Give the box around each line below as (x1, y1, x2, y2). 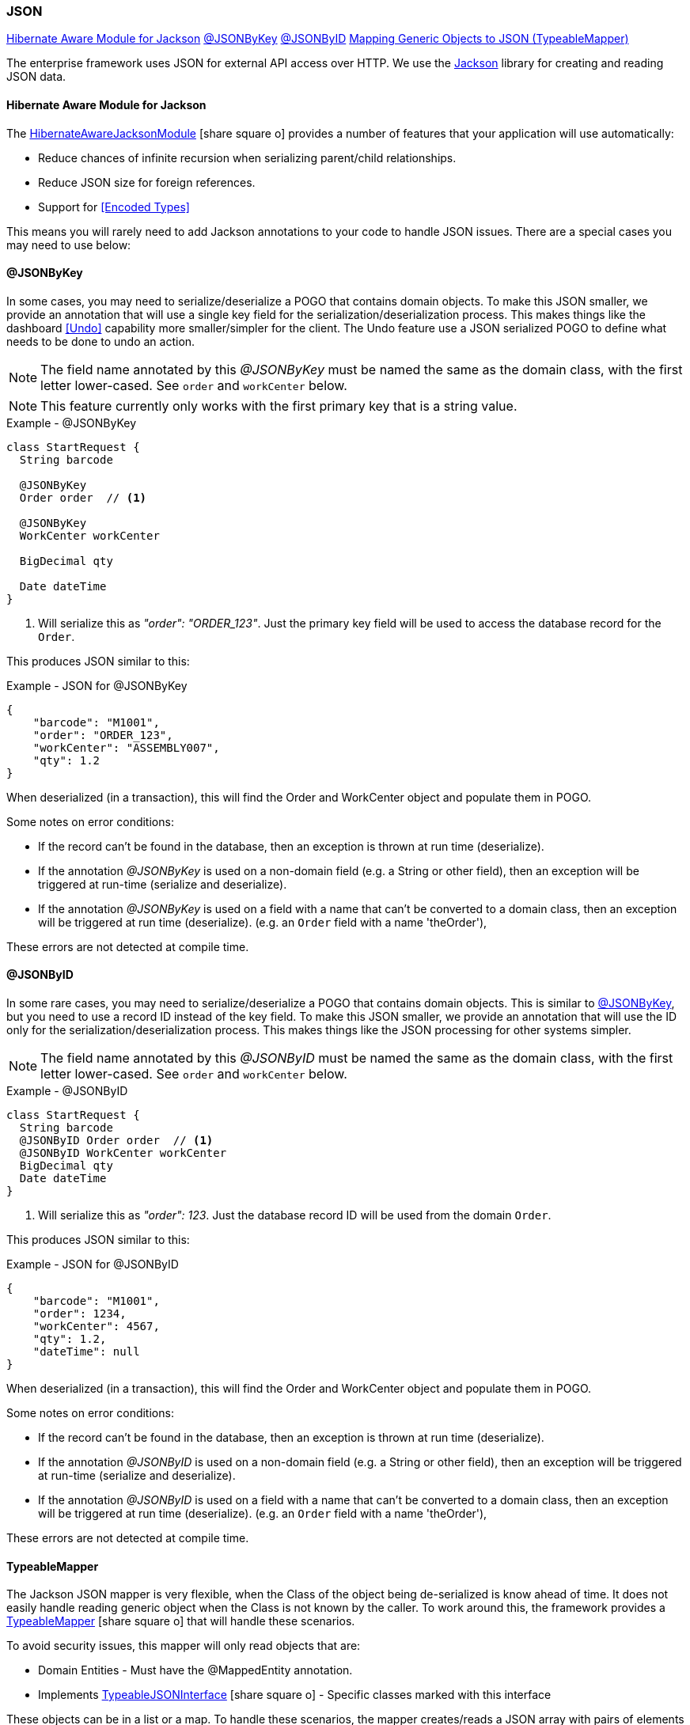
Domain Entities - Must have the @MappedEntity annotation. (38, 1663, 353, 1678)
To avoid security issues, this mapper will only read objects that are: (6, 1639, 361, 1653)
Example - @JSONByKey (6, 415, 137, 430)
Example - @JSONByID (6, 1084, 128, 1098)
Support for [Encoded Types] (38, 199, 190, 214)
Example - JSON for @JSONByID (6, 1257, 179, 1272)
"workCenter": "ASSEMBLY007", (32, 741, 220, 754)
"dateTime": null (32, 1345, 140, 1359)
